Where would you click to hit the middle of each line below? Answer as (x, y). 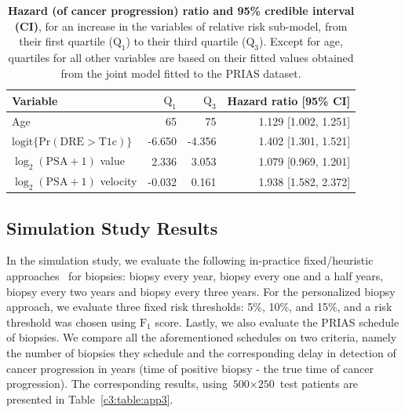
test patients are (319, 384)
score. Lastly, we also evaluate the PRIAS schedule (277, 322)
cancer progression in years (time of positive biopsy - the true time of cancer (190, 368)
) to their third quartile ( (186, 41)
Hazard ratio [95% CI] (289, 100)
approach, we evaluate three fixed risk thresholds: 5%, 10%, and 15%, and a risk (199, 307)
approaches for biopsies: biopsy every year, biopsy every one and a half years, (195, 276)
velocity (119, 180)
